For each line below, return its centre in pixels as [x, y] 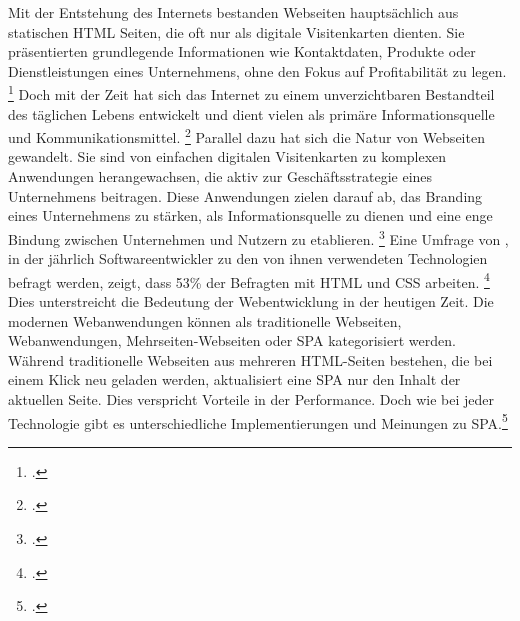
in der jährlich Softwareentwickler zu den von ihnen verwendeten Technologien [248, 258]
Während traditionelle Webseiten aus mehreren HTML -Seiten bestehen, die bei [250, 359]
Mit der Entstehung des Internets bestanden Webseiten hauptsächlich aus [233, 12]
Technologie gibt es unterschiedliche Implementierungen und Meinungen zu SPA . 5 [258, 421]
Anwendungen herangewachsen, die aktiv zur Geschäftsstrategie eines [220, 176]
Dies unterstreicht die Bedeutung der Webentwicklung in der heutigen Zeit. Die [251, 300]
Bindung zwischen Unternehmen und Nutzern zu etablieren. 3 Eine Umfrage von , [258, 237]
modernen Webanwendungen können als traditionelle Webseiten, [205, 320]
